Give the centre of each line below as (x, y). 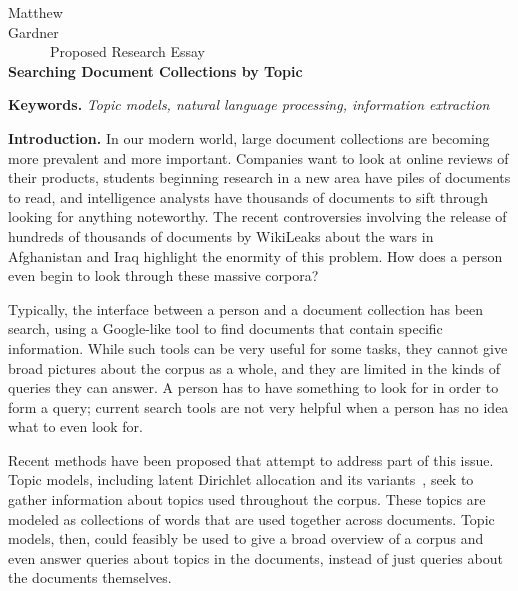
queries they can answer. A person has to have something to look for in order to (253, 387)
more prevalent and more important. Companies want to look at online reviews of (258, 157)
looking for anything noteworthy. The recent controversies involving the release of (257, 216)
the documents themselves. (90, 577)
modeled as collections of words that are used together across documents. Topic (251, 518)
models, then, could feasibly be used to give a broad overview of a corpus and (246, 538)
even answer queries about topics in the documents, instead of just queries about (255, 557)
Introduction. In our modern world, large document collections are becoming (249, 137)
